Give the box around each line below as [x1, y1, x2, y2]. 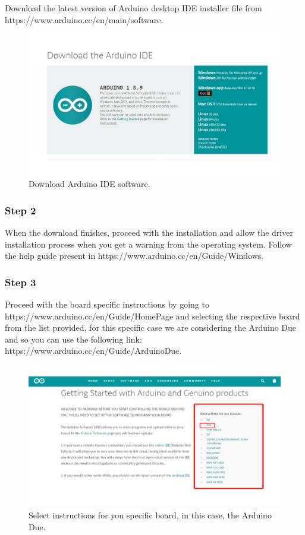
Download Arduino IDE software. [29, 178, 150, 190]
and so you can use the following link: [5, 333, 142, 345]
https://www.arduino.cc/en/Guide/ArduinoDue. [5, 344, 182, 357]
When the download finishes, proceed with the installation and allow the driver [5, 226, 293, 239]
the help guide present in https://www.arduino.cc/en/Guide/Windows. [5, 249, 264, 262]
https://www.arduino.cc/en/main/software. [5, 13, 163, 26]
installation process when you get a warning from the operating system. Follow [5, 238, 292, 250]
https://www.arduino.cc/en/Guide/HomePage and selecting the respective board [5, 309, 300, 322]
